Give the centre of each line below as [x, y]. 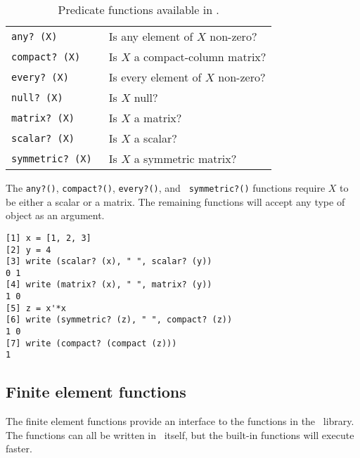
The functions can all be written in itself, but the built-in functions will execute [180, 434]
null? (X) [37, 97]
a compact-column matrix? [200, 57]
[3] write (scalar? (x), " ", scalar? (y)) [109, 262]
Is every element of [155, 77]
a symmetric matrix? [185, 158]
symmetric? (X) [52, 158]
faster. [19, 449]
